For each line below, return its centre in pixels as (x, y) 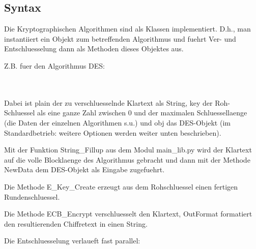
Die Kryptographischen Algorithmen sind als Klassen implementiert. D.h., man (127, 29)
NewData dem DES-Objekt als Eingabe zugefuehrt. (84, 169)
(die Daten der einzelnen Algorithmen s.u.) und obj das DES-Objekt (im (117, 122)
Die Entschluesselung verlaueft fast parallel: (72, 241)
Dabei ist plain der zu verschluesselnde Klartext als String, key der (108, 102)
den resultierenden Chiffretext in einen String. (76, 223)
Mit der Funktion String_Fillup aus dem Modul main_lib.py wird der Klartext (128, 150)
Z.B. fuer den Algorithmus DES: (54, 65)
